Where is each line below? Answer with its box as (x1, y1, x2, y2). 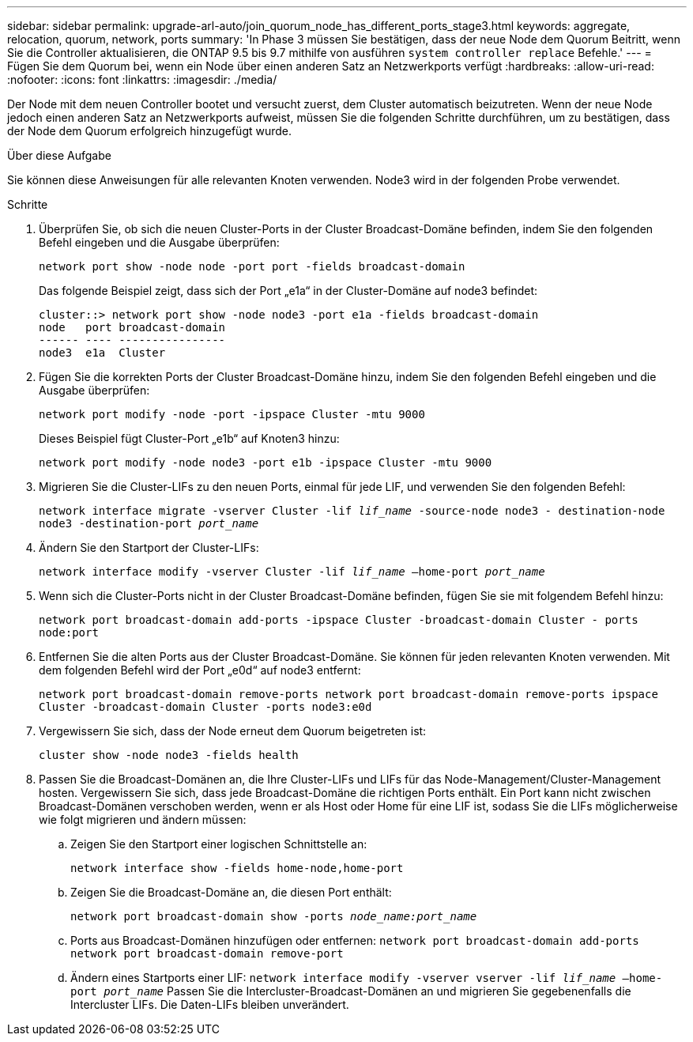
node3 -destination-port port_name (39, 517, 259, 530)
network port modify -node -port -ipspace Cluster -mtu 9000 (39, 408, 425, 421)
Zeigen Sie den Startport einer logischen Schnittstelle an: (70, 837, 367, 851)
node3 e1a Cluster (39, 346, 166, 359)
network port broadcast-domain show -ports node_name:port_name (70, 910, 477, 923)
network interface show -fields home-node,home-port (70, 862, 404, 874)
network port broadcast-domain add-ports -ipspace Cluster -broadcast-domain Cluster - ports (39, 613, 638, 626)
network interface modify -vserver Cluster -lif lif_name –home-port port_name (39, 565, 545, 578)
